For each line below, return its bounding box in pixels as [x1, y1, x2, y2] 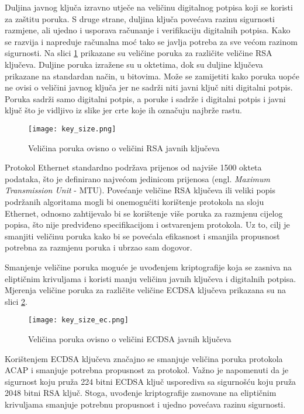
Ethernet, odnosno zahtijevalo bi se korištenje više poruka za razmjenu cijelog [5, 207, 283, 219]
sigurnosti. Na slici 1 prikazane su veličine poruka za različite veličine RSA [5, 47, 272, 59]
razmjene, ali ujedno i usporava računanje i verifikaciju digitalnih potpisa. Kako [5, 24, 291, 36]
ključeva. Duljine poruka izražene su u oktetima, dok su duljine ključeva [5, 58, 263, 70]
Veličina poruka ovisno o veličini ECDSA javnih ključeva [28, 332, 232, 345]
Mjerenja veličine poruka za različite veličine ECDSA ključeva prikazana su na [5, 284, 286, 296]
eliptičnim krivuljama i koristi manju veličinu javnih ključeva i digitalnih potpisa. [5, 272, 296, 284]
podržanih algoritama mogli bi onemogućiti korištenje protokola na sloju [5, 195, 264, 207]
